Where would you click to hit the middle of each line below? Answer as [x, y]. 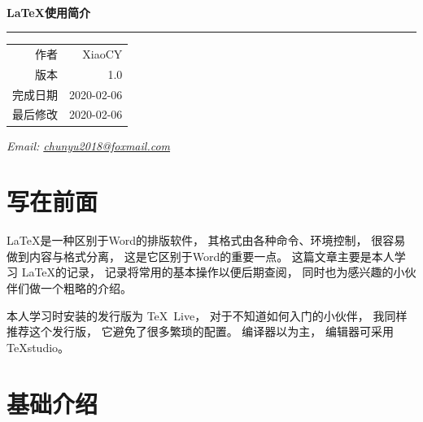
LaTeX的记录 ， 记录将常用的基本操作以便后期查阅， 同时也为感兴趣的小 [213, 272]
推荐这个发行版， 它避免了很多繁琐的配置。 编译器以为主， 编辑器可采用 [200, 331]
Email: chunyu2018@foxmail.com [89, 145]
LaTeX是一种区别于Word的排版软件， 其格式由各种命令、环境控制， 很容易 [206, 240]
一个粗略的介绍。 [86, 288]
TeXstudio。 [38, 347]
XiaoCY [102, 53]
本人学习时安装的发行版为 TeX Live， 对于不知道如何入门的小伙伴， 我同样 [207, 315]
